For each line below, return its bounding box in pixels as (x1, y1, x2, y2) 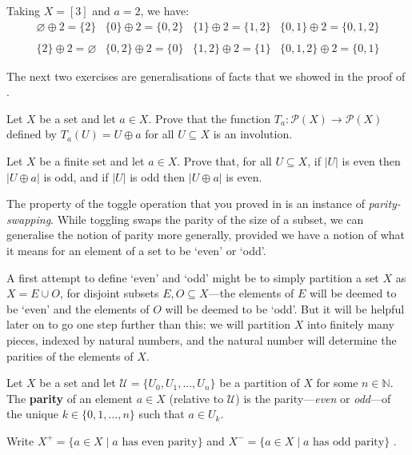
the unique (6, 405, 58, 422)
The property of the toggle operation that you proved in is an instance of (6, 195, 365, 212)
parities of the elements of (6, 347, 134, 364)
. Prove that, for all (177, 153, 272, 170)
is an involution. (213, 126, 293, 142)
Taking (6, 2, 41, 18)
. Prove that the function (148, 110, 271, 126)
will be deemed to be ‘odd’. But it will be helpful (165, 300, 405, 317)
